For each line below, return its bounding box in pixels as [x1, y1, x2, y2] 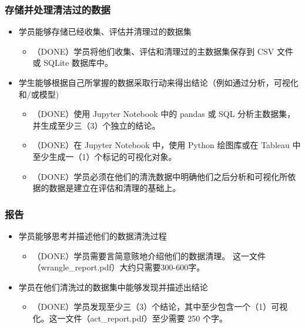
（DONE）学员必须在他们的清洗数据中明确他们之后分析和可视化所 [32, 170, 288, 182]
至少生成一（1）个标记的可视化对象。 [32, 150, 177, 162]
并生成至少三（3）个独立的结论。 [32, 119, 160, 131]
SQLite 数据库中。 [43, 56, 113, 69]
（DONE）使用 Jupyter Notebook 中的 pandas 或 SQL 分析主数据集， [32, 108, 296, 120]
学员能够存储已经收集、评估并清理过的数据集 [18, 25, 192, 38]
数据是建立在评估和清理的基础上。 [49, 182, 181, 194]
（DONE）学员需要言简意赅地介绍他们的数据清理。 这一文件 [32, 249, 266, 262]
